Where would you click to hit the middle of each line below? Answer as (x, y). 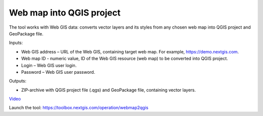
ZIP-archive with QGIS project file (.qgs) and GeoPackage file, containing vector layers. (109, 90)
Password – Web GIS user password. (58, 72)
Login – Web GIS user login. (49, 65)
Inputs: (16, 43)
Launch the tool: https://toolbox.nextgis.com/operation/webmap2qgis (79, 108)
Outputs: (18, 81)
